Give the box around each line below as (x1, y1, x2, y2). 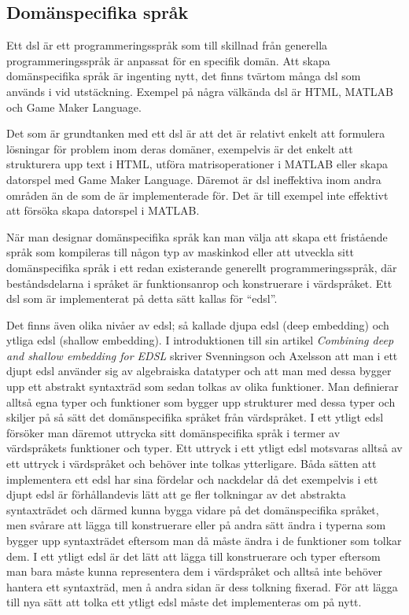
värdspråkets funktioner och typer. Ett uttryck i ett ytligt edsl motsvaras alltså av (6, 440, 403, 456)
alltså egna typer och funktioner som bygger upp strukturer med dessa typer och (6, 393, 396, 410)
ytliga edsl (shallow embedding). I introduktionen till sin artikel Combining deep (6, 332, 394, 348)
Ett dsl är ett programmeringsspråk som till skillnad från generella (6, 37, 328, 53)
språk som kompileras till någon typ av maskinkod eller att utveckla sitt (6, 244, 354, 260)
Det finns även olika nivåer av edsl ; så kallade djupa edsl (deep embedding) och (6, 316, 389, 333)
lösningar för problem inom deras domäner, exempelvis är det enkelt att (6, 140, 353, 157)
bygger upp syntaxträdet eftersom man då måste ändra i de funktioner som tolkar (6, 532, 402, 549)
